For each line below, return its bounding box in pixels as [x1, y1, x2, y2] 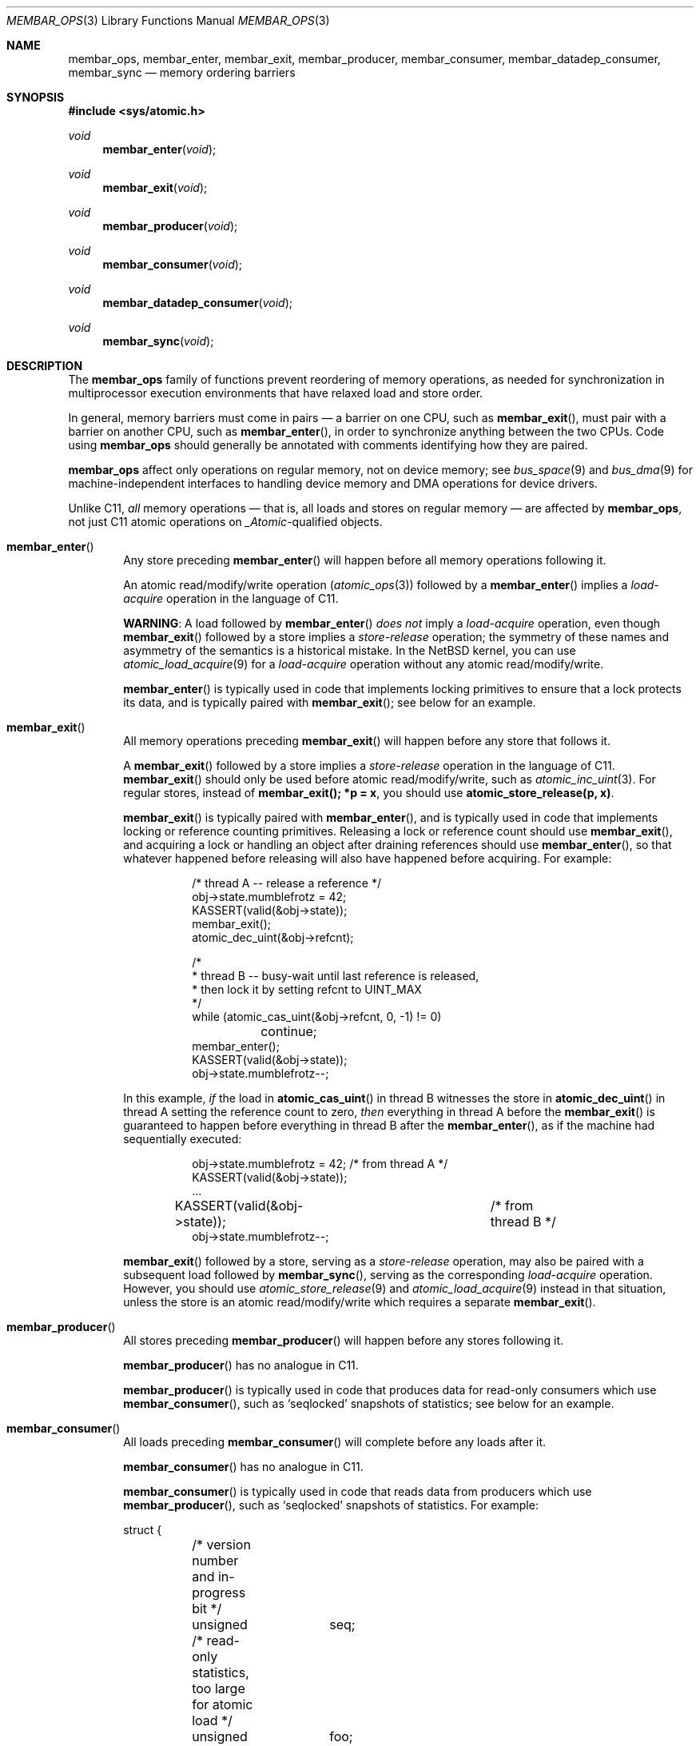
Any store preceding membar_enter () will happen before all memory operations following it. [123, 553, 607, 567]
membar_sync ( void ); [102, 334, 214, 348]
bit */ [192, 1600, 222, 1616]
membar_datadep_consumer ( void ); [102, 296, 293, 309]
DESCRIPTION [6, 359, 83, 373]
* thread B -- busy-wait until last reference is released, [192, 969, 479, 983]
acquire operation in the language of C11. [123, 592, 339, 605]
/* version [192, 1537, 251, 1553]
